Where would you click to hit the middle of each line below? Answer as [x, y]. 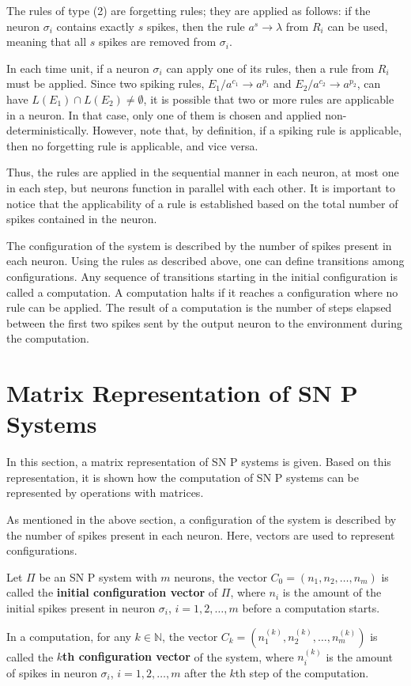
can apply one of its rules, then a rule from [270, 68]
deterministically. [48, 130]
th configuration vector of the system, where [178, 656]
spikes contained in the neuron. [82, 219]
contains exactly [96, 26]
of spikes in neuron [52, 672]
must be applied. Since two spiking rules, [106, 83]
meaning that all [47, 42]
